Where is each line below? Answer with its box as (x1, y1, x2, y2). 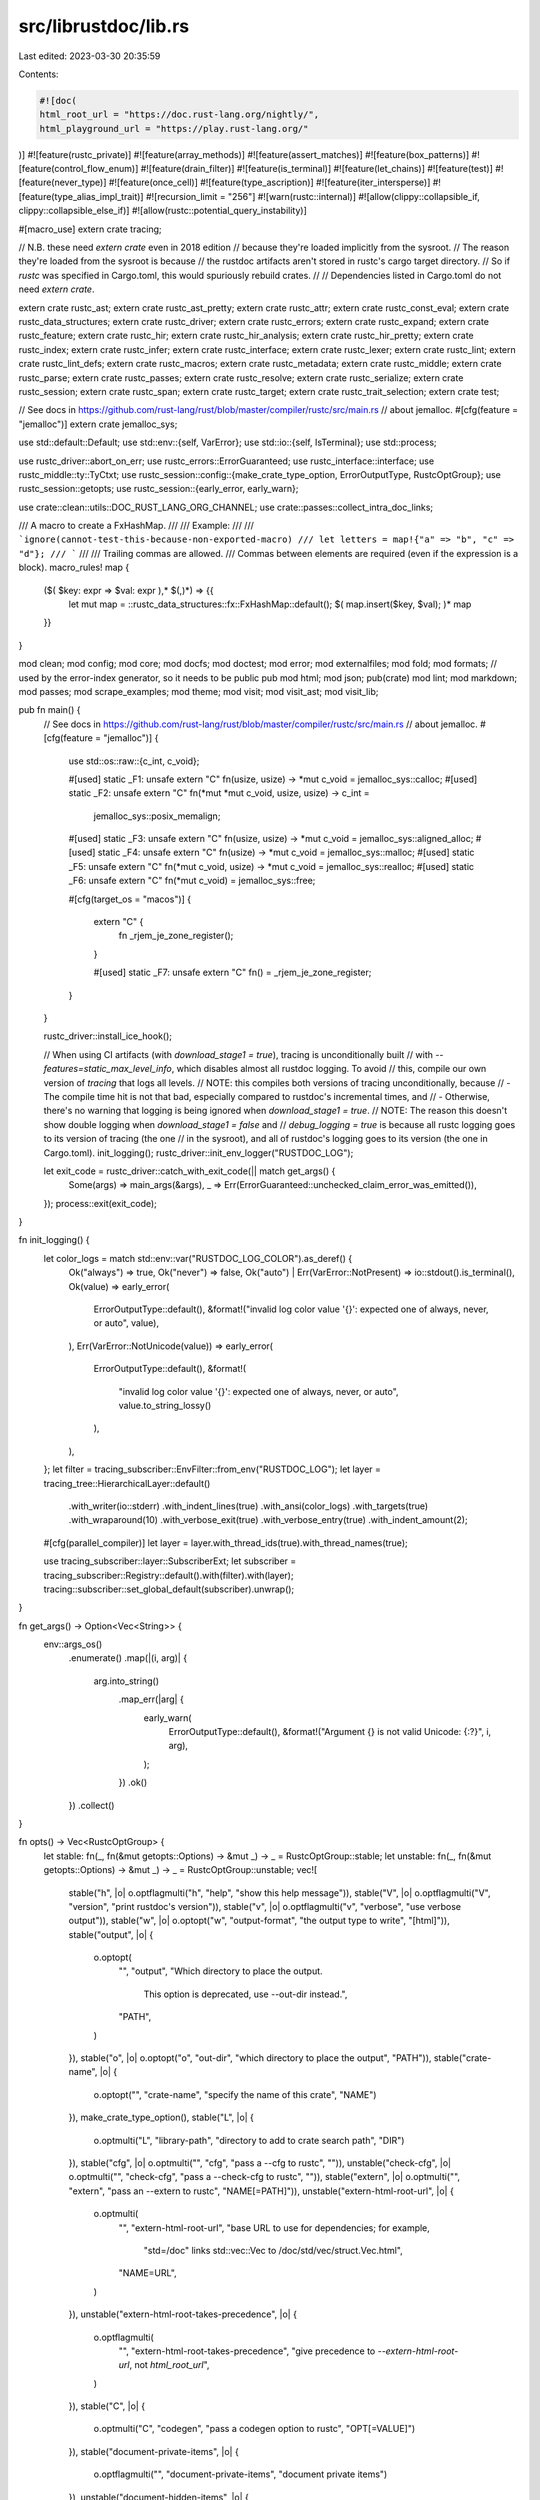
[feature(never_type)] (18, 176, 107, 189)
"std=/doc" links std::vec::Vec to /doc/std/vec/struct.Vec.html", (143, 2244, 404, 2256)
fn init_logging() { (18, 1234, 90, 1246)
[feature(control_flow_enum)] (18, 163, 139, 175)
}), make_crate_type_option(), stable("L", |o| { (68, 2111, 255, 2124)
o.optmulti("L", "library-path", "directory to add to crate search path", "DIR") (93, 2134, 405, 2146)
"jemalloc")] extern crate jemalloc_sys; (18, 418, 178, 430)
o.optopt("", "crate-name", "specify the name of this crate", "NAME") (93, 2088, 377, 2100)
